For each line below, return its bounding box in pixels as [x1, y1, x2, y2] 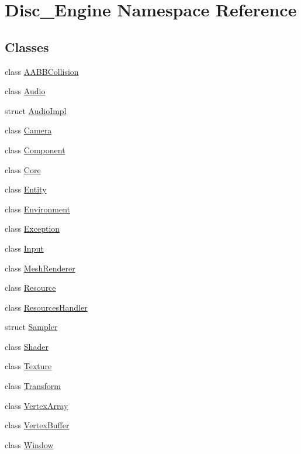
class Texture [5, 360, 52, 372]
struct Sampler [5, 321, 58, 333]
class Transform [5, 380, 61, 392]
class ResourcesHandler [5, 301, 88, 313]
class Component [5, 143, 65, 156]
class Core [5, 163, 41, 176]
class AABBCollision [5, 65, 79, 77]
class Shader [5, 340, 49, 352]
